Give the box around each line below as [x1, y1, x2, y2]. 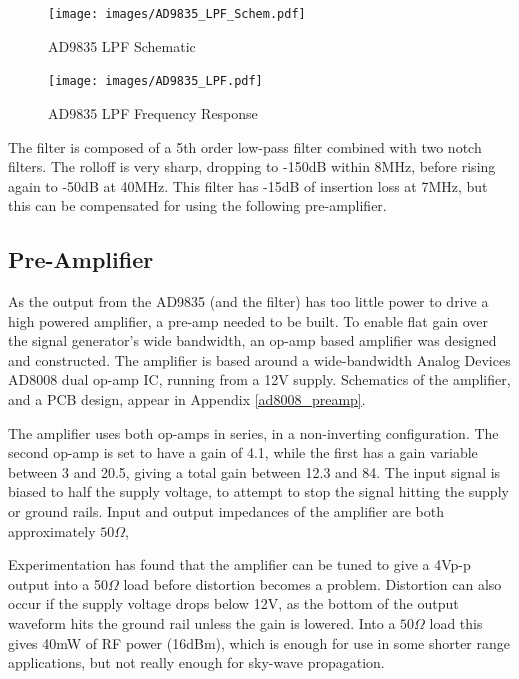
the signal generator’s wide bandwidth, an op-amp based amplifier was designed [8, 330, 497, 351]
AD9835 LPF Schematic [48, 35, 196, 56]
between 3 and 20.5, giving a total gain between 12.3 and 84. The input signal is [8, 461, 501, 482]
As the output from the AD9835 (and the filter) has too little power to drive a [8, 291, 489, 312]
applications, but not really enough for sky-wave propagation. [8, 652, 385, 673]
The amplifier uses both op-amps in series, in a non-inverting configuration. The [8, 422, 499, 443]
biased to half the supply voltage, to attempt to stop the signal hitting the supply [8, 481, 509, 502]
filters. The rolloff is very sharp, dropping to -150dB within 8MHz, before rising [8, 156, 496, 177]
